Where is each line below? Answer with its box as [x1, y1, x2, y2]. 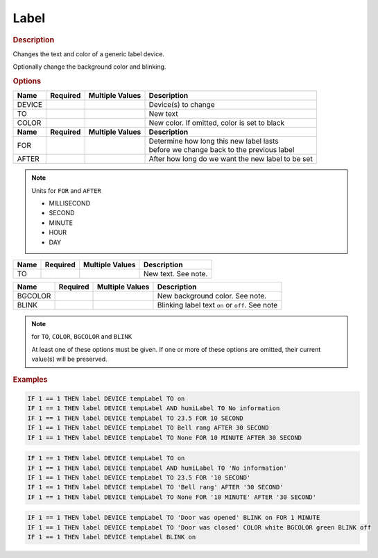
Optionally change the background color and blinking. [12, 62, 166, 71]
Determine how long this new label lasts [148, 136, 279, 146]
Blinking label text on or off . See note [157, 300, 278, 310]
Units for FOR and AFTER [31, 186, 102, 194]
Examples [12, 375, 48, 384]
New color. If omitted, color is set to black [148, 118, 284, 128]
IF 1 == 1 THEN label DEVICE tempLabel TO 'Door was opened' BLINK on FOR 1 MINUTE [27, 514, 320, 522]
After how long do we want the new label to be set [148, 154, 313, 164]
